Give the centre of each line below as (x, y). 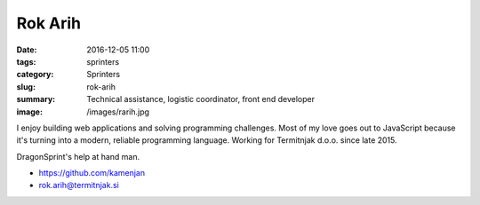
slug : (26, 87)
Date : (27, 50)
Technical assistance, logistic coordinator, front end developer (201, 99)
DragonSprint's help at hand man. (78, 156)
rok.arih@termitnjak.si (79, 185)
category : (35, 75)
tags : (26, 61)
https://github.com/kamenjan (92, 173)
